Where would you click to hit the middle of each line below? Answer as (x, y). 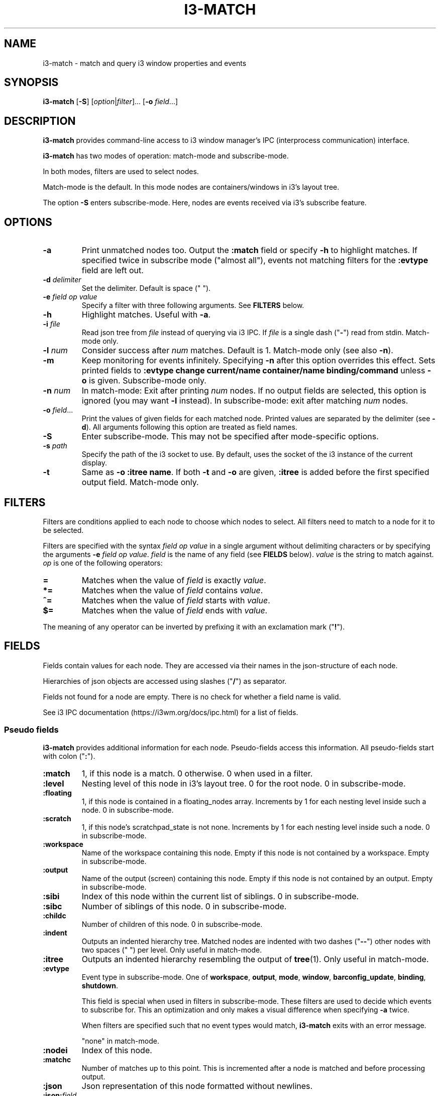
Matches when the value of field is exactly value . (174, 580)
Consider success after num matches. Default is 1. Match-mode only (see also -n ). (237, 350)
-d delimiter (62, 280)
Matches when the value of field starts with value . (176, 600)
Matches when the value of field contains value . (172, 590)
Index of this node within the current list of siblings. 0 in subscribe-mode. (220, 896)
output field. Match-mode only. (140, 482)
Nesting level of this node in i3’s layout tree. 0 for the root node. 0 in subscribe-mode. (244, 783)
